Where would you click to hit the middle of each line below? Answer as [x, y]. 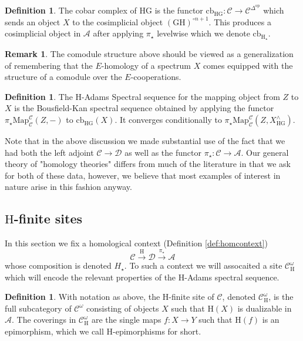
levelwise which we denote [203, 33]
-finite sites [48, 218]
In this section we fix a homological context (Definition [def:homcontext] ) [136, 243]
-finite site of [191, 297]
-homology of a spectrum [146, 65]
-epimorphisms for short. [157, 331]
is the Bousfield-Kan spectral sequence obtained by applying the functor [144, 108]
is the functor [179, 10]
